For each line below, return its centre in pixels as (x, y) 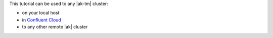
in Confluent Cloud (42, 19)
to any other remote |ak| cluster (55, 27)
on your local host (41, 13)
